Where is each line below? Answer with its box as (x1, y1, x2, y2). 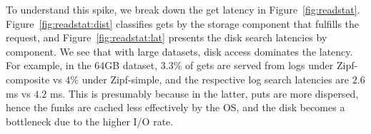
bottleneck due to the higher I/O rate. (6, 113, 174, 128)
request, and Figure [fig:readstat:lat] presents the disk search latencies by (6, 30, 327, 45)
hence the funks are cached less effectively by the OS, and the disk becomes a (6, 100, 345, 115)
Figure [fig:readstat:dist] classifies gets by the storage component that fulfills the (6, 16, 360, 31)
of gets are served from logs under (185, 58, 334, 73)
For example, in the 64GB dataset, (6, 58, 158, 73)
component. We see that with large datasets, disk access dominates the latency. (6, 43, 353, 58)
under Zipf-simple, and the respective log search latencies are (81, 71, 350, 86)
